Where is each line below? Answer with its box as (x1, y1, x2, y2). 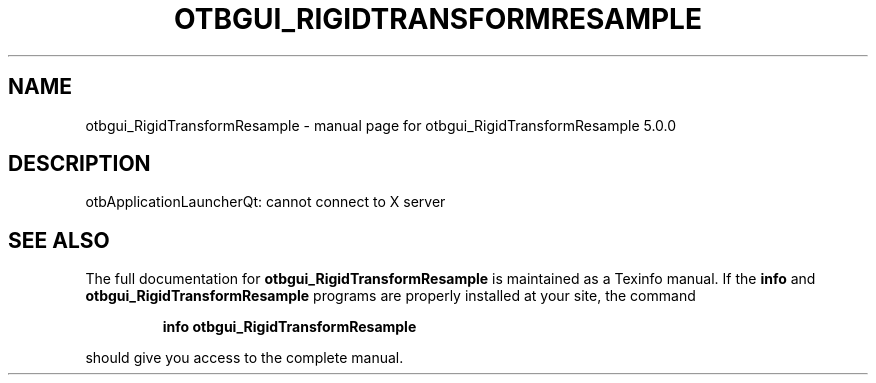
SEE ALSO (8, 227, 110, 253)
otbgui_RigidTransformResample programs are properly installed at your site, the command (85, 287, 696, 305)
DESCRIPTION (8, 151, 151, 177)
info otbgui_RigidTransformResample (162, 318, 417, 336)
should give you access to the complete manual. (85, 349, 404, 367)
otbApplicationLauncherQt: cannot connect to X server (85, 193, 446, 211)
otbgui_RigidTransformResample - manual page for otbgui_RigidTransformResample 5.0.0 (85, 116, 677, 134)
